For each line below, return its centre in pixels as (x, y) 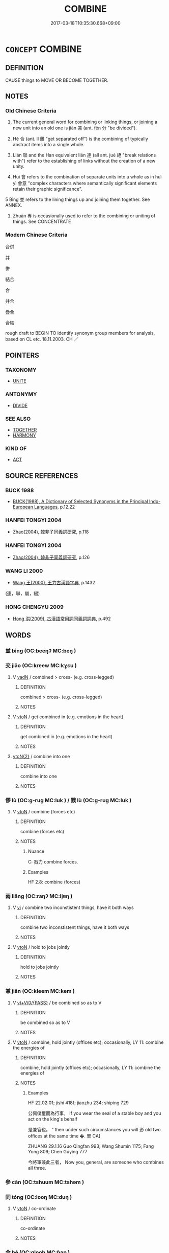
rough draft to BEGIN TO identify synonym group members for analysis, (80, 333)
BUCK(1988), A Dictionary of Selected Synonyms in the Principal (80, 501)
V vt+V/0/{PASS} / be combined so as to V (57, 1003)
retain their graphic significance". (47, 189)
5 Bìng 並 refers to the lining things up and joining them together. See (78, 199)
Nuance (36, 851)
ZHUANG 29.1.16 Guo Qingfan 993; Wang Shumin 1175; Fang (91, 1146)
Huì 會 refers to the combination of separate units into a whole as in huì (87, 177)
